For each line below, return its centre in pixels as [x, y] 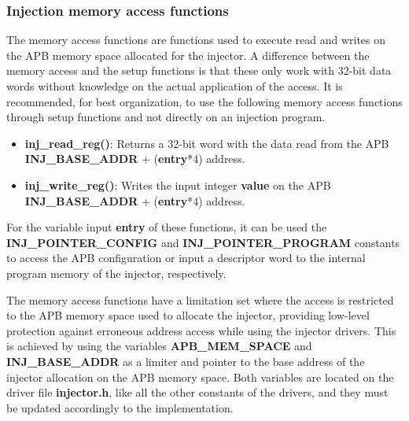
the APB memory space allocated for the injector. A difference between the [188, 55]
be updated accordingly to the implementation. [120, 407]
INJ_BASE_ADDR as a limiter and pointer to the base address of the [186, 361]
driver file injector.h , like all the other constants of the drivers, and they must [197, 392]
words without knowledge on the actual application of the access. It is [175, 86]
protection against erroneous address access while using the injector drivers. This [201, 330]
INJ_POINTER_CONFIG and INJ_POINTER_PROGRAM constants [203, 242]
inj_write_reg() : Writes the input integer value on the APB [178, 185]
